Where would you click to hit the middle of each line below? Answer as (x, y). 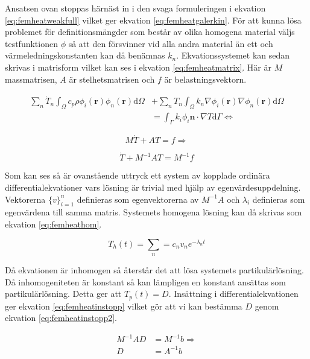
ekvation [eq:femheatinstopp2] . (61, 318)
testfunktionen (31, 43)
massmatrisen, (31, 79)
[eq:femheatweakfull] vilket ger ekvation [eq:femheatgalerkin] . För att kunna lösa (153, 20)
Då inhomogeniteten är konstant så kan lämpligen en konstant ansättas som (145, 281)
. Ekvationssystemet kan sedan (233, 55)
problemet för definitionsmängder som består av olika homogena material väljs (150, 32)
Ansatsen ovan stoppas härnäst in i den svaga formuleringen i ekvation (135, 8)
